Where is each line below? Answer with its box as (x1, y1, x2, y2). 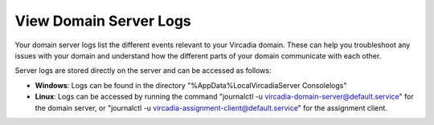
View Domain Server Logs (14, 12, 192, 30)
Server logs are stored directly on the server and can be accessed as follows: (14, 66, 272, 75)
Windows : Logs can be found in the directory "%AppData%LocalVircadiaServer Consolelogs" (35, 80, 347, 90)
